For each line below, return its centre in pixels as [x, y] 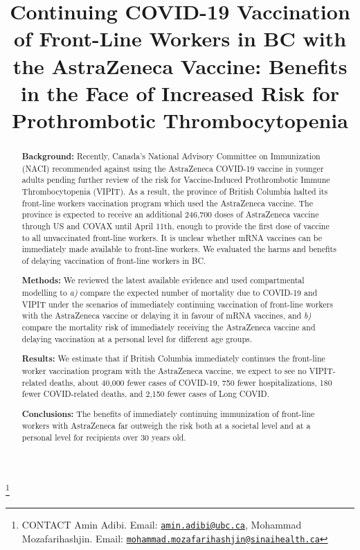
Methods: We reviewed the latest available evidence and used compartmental [163, 281]
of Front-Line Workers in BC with [180, 38]
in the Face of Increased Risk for [180, 92]
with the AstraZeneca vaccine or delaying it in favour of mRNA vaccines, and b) [166, 316]
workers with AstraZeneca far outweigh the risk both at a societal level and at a [166, 426]
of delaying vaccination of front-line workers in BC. [114, 260]
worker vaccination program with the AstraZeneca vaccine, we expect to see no [164, 370]
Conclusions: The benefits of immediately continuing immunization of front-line [168, 414]
